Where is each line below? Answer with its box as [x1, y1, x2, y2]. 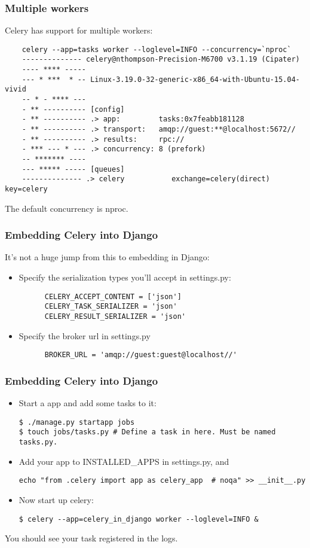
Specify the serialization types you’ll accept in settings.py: [19, 271, 231, 284]
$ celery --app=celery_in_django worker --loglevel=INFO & [19, 514, 259, 523]
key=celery [5, 185, 48, 193]
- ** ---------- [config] [22, 105, 125, 114]
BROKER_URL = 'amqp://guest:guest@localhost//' [44, 351, 237, 360]
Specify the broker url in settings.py [19, 329, 151, 342]
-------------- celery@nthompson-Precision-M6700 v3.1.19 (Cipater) [22, 55, 300, 64]
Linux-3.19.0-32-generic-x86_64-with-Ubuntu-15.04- [90, 75, 300, 84]
